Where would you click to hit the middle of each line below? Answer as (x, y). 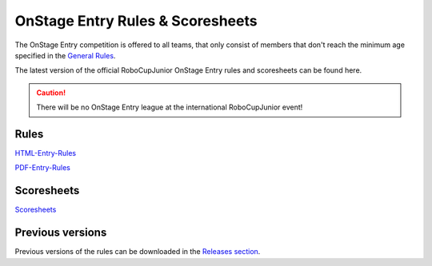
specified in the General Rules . (65, 55)
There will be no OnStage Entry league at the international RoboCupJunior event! (170, 107)
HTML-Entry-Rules (45, 153)
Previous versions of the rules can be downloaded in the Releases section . (138, 252)
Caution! (51, 93)
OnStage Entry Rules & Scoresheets (136, 21)
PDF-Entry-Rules (43, 168)
